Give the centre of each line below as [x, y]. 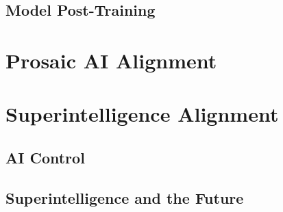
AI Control [45, 157]
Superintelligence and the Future [125, 197]
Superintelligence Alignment [142, 114]
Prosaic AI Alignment [111, 60]
